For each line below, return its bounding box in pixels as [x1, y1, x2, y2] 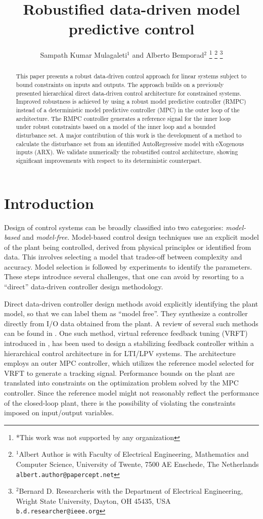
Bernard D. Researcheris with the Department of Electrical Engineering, [19, 486, 243, 496]
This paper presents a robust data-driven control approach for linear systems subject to [16, 72, 247, 80]
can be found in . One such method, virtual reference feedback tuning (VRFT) [4, 328, 248, 338]
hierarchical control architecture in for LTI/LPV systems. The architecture [4, 348, 236, 358]
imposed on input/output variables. [4, 407, 114, 418]
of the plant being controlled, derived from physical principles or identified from [4, 241, 251, 252]
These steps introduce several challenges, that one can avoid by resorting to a [4, 271, 244, 282]
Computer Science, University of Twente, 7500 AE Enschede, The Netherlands [16, 458, 259, 469]
